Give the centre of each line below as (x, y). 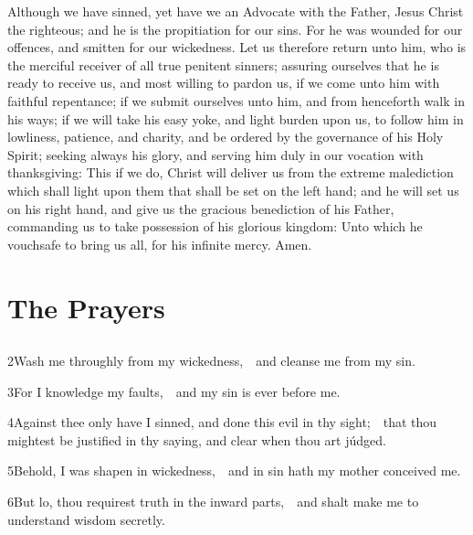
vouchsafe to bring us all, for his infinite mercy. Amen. (160, 244)
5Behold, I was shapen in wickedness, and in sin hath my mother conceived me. (234, 471)
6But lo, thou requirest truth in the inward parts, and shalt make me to (213, 502)
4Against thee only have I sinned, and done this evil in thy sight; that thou (222, 422)
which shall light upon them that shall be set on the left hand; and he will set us (233, 190)
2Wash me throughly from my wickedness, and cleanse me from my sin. (211, 361)
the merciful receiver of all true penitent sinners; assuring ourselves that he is (223, 64)
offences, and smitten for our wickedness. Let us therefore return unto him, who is (237, 47)
